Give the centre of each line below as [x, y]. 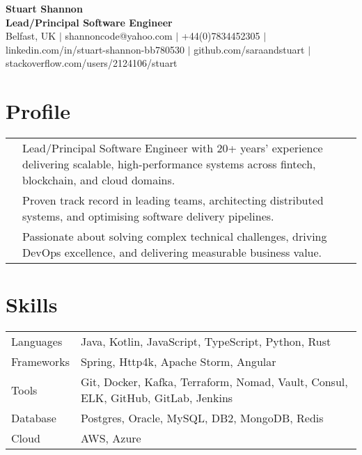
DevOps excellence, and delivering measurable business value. [172, 253]
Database [34, 418]
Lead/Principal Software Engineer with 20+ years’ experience [173, 148]
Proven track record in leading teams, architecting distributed [173, 200]
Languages [37, 342]
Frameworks [40, 362]
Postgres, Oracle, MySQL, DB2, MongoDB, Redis [202, 418]
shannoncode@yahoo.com [119, 36]
